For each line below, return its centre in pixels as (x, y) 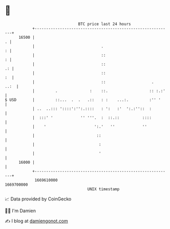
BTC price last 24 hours (104, 24)
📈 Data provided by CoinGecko (38, 199)
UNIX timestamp (103, 189)
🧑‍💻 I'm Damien (20, 211)
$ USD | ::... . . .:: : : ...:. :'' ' (83, 100)
